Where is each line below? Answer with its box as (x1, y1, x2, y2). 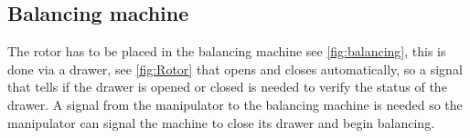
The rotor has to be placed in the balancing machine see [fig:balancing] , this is (7, 42, 446, 61)
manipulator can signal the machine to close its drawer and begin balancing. (7, 113, 435, 132)
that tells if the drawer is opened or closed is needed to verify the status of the (7, 77, 447, 96)
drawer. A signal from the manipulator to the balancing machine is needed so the (7, 94, 463, 113)
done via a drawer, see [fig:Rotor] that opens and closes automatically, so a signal (7, 59, 463, 78)
